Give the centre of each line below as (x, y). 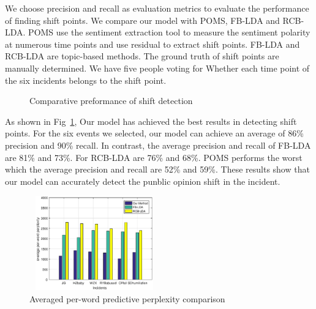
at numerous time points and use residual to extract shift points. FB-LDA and (152, 44)
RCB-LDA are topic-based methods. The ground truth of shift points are (142, 56)
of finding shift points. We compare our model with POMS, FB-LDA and (142, 20)
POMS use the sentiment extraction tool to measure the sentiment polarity (169, 32)
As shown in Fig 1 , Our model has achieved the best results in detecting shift (151, 121)
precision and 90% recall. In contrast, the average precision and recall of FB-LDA (158, 145)
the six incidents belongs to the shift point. (86, 80)
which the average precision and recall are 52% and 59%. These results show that (157, 169)
